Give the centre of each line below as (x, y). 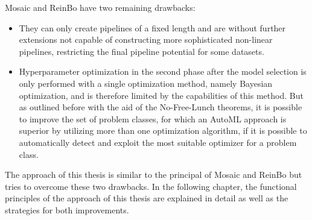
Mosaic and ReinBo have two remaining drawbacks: (100, 7)
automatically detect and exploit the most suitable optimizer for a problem (158, 142)
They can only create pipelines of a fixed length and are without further (152, 27)
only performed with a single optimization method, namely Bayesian (146, 83)
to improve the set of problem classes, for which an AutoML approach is (153, 118)
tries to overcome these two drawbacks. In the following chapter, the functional (151, 186)
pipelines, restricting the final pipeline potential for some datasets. (142, 51)
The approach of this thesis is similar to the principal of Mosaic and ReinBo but (154, 174)
